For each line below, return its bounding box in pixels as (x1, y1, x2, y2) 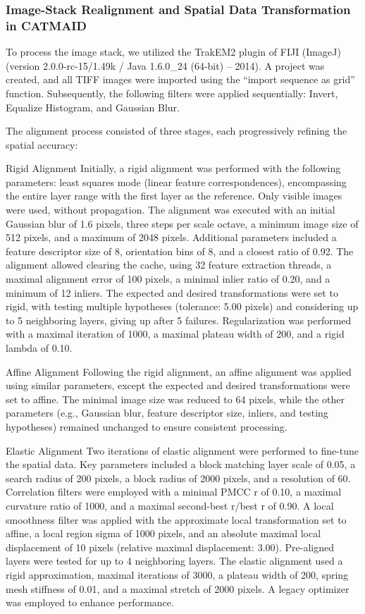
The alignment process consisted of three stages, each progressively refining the (6, 123, 347, 138)
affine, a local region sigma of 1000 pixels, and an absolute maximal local (6, 526, 321, 541)
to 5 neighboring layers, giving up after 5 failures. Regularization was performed (6, 312, 352, 327)
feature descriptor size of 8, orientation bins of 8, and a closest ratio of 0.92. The (6, 243, 354, 258)
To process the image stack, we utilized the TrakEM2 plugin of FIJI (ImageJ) (6, 44, 341, 59)
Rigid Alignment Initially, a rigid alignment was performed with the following (6, 161, 341, 176)
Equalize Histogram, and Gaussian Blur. (6, 99, 180, 114)
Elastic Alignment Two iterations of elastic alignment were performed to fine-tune (6, 443, 359, 458)
